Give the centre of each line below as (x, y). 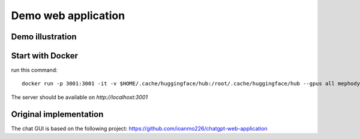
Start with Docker (44, 56)
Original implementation (57, 114)
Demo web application (68, 16)
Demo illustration (44, 37)
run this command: (34, 70)
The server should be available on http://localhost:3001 (79, 97)
